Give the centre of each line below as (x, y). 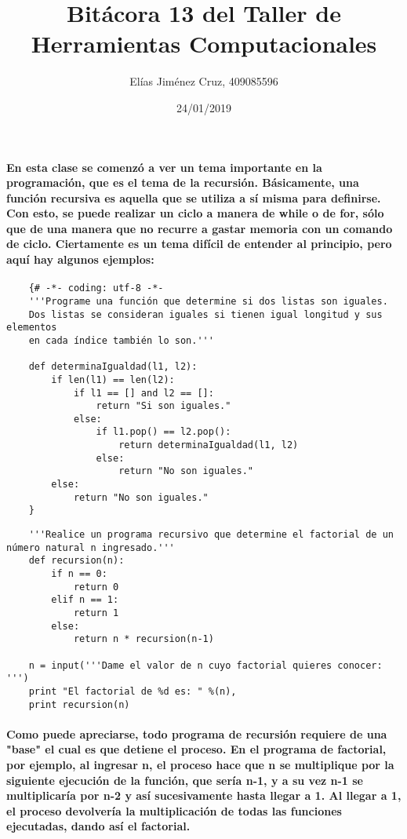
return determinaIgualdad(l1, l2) (209, 445)
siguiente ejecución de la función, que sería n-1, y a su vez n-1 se (185, 780)
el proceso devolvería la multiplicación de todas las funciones (174, 810)
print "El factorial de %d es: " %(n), (133, 691)
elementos (32, 328)
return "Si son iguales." (164, 406)
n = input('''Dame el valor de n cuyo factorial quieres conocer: (205, 665)
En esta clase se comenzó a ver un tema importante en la (164, 167)
